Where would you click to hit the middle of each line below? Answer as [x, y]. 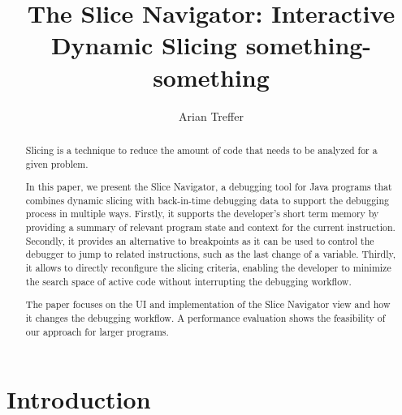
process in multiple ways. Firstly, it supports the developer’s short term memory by [202, 214]
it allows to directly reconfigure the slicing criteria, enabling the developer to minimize [208, 268]
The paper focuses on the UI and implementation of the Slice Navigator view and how [208, 304]
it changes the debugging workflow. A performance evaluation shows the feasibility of [205, 317]
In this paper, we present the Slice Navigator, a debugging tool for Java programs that [209, 187]
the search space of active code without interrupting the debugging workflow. [188, 281]
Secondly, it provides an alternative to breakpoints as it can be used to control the [200, 240]
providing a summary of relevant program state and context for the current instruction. [210, 227]
